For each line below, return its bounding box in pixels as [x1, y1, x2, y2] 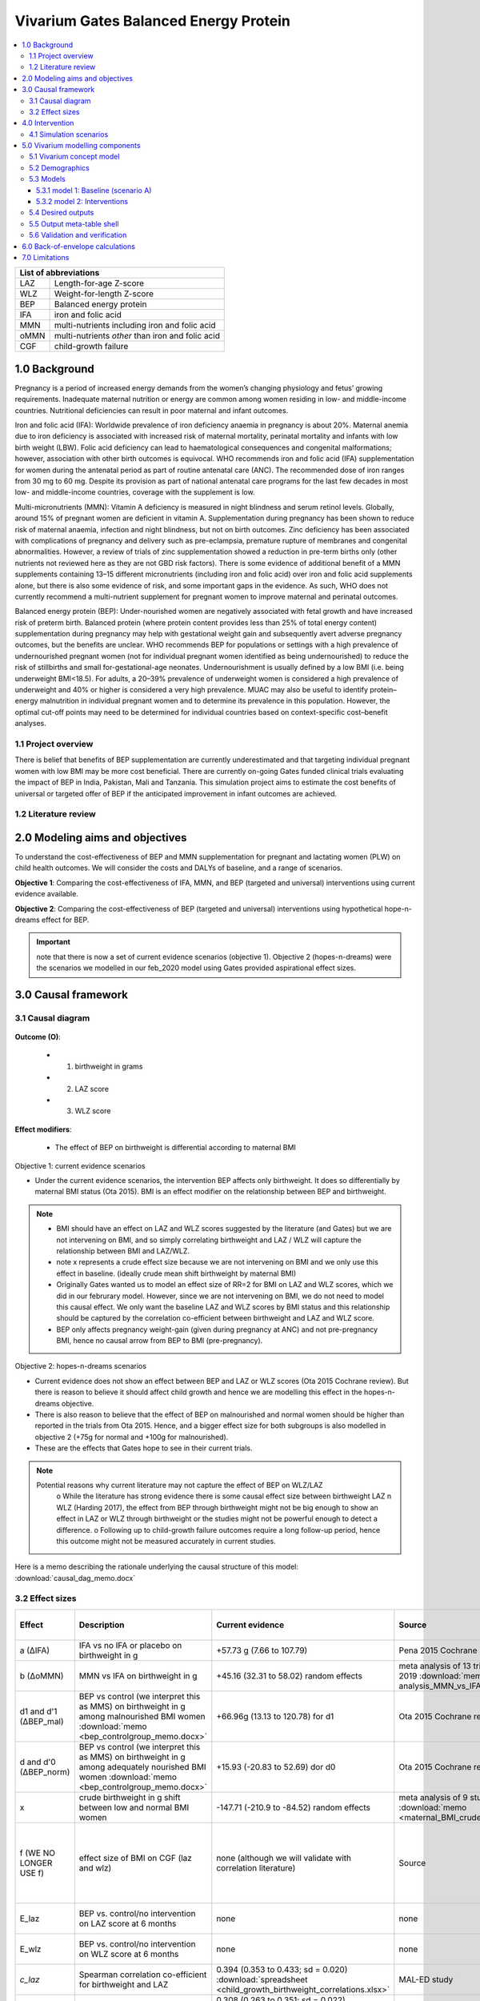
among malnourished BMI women [78, 1710, 206, 1722]
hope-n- [384, 904, 412, 913]
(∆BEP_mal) [19, 1715, 64, 1726]
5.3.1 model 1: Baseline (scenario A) [36, 185, 152, 195]
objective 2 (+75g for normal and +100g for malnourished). [34, 1432, 229, 1442]
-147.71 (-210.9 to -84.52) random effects [216, 1802, 371, 1813]
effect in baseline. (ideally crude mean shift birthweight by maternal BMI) [56, 1269, 297, 1278]
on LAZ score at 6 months [78, 1918, 177, 1929]
